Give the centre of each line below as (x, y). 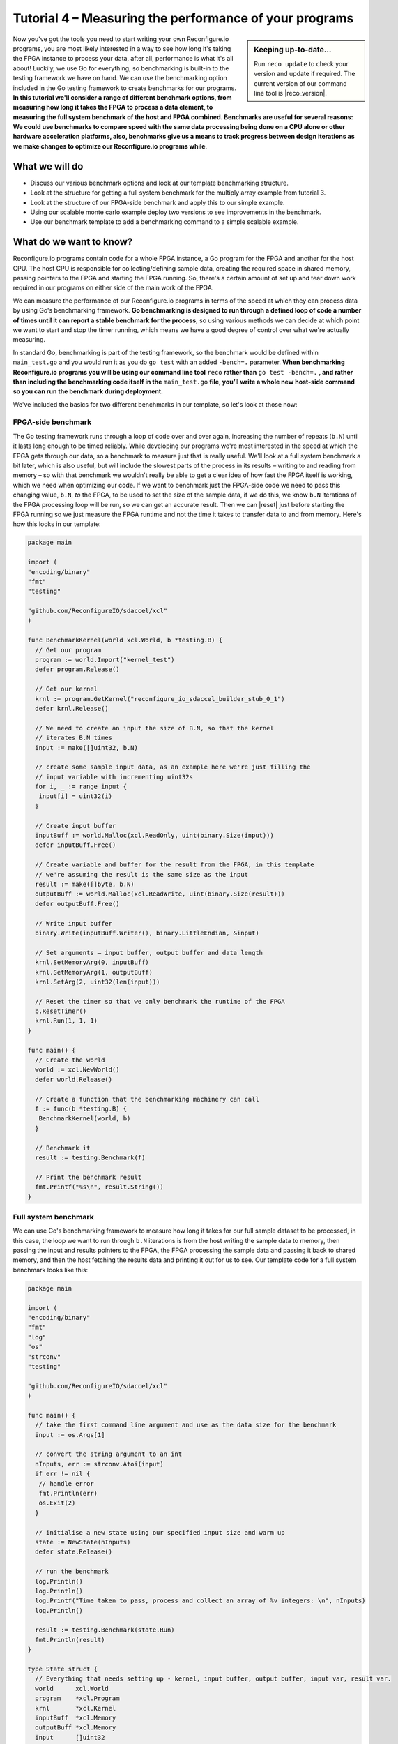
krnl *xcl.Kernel (76, 1708)
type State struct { (62, 1669)
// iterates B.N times (74, 738)
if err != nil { (63, 1474)
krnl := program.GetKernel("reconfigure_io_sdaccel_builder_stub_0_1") (160, 699)
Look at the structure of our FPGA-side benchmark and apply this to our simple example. (158, 202)
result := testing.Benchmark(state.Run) (105, 1630)
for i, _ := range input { (81, 787)
